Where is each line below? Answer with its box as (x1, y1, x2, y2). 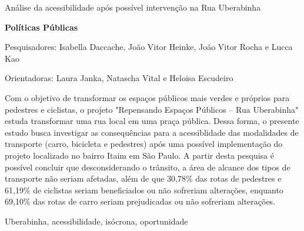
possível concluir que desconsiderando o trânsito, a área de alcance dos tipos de (5, 160, 290, 173)
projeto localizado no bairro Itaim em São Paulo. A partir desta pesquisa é (5, 149, 274, 161)
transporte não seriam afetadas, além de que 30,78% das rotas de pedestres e (5, 172, 282, 185)
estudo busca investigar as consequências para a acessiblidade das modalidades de (5, 126, 299, 138)
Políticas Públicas (5, 21, 78, 33)
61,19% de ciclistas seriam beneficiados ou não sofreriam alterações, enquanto (5, 183, 283, 196)
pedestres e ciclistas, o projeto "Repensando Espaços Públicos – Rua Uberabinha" (5, 103, 299, 115)
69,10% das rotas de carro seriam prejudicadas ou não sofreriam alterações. (5, 195, 276, 207)
